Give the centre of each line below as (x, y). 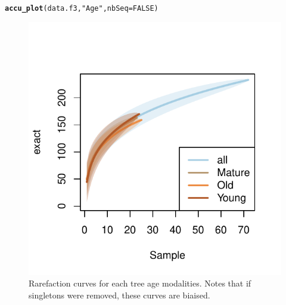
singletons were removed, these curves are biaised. (119, 295)
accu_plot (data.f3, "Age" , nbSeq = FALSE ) (82, 8)
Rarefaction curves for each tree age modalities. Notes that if (140, 283)
